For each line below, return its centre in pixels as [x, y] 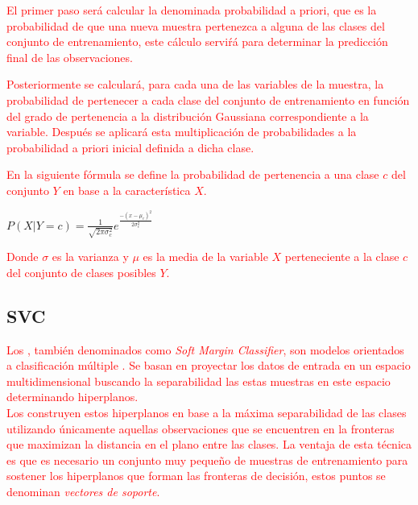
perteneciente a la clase [342, 257]
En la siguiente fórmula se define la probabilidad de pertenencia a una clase [193, 174]
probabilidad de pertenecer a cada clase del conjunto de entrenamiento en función [208, 99]
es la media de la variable [205, 257]
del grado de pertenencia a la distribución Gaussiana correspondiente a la [188, 116]
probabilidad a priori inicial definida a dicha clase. [130, 147]
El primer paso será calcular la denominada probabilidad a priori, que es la [192, 10]
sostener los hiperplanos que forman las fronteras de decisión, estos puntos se [196, 476]
